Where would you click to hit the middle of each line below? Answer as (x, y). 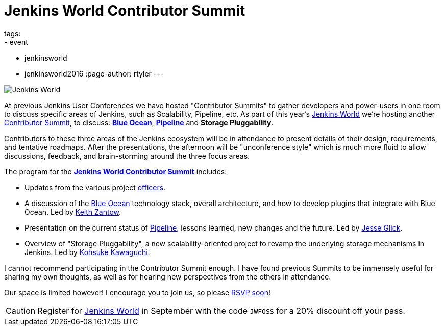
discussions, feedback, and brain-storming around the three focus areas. (127, 156)
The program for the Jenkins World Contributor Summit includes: (116, 171)
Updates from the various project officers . (95, 187)
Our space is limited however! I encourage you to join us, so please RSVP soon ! (137, 292)
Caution (21, 310)
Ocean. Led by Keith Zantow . (73, 212)
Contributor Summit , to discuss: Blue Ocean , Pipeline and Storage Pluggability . (139, 122)
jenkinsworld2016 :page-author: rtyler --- (94, 73)
